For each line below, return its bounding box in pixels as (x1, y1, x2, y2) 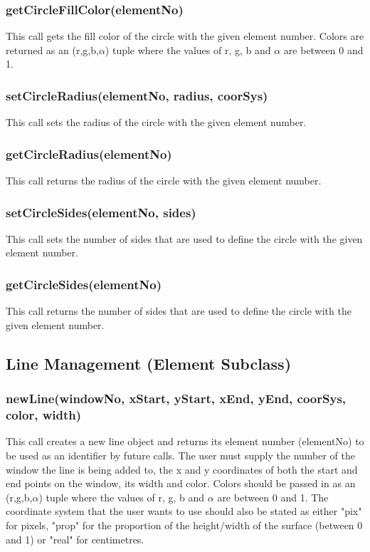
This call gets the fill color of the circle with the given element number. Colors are (6, 28, 364, 43)
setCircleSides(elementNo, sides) (6, 203, 196, 221)
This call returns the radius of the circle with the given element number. (6, 173, 322, 188)
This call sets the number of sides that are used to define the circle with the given (6, 231, 363, 246)
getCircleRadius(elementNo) (6, 145, 172, 162)
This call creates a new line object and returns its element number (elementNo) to (6, 434, 364, 449)
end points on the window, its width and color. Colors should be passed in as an (6, 476, 356, 491)
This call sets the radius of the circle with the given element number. (6, 115, 307, 130)
